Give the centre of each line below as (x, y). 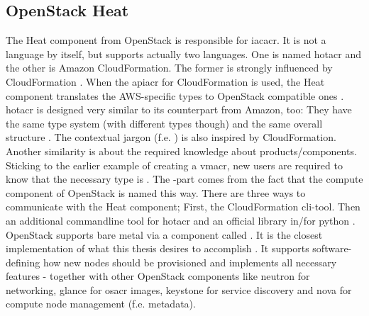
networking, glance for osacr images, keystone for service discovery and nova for (179, 289)
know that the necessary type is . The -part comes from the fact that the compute (184, 179)
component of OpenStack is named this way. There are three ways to (156, 192)
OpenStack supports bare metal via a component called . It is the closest (164, 234)
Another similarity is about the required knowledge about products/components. (181, 151)
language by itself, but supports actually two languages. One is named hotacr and (183, 53)
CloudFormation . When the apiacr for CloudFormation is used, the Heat (165, 81)
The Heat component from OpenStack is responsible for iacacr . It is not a (166, 40)
